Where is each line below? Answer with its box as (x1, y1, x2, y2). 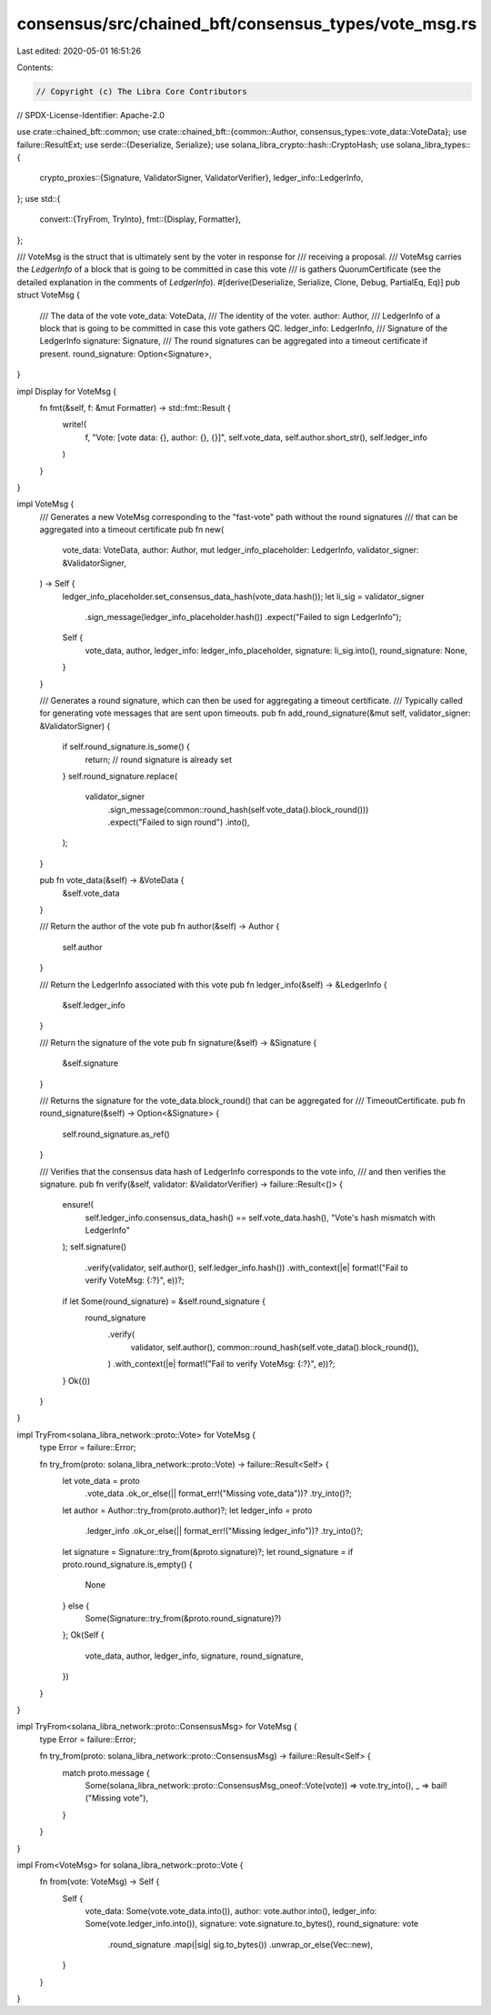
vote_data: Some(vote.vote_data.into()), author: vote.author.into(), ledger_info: (85, 1906, 377, 1917)
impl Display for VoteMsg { (16, 386, 117, 396)
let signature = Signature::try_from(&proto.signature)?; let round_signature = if (62, 1546, 354, 1557)
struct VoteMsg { (16, 289, 81, 300)
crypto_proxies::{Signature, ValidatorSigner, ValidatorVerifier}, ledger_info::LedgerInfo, (39, 173, 364, 184)
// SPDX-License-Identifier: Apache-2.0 (16, 109, 165, 120)
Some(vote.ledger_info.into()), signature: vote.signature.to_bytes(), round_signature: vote (85, 1919, 419, 1930)
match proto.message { (62, 1767, 150, 1778)
